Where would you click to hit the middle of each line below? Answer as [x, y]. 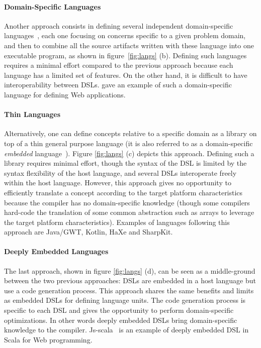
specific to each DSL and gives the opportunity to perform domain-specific [119, 310]
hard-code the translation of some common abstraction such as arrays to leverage [129, 212]
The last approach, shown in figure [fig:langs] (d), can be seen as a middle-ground [130, 270]
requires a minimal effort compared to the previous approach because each [119, 65]
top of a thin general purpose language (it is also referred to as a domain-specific [128, 143]
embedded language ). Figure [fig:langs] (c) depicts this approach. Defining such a [129, 153]
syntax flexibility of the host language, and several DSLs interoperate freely [120, 172]
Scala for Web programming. [48, 339]
